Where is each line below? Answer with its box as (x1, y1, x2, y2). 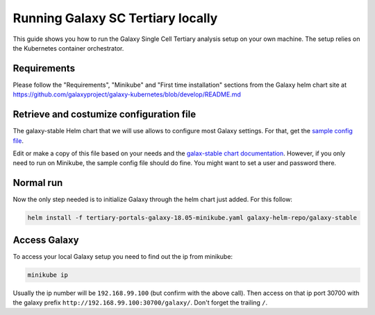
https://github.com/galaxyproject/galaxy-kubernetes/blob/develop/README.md (12, 90, 241, 99)
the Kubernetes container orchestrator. (12, 44, 124, 52)
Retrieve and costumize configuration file (12, 108, 197, 121)
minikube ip (27, 271, 69, 279)
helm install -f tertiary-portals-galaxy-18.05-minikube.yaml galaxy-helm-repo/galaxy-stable (27, 214, 358, 222)
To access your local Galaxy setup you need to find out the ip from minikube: (12, 252, 233, 260)
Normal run (12, 177, 63, 189)
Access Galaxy (12, 234, 79, 246)
